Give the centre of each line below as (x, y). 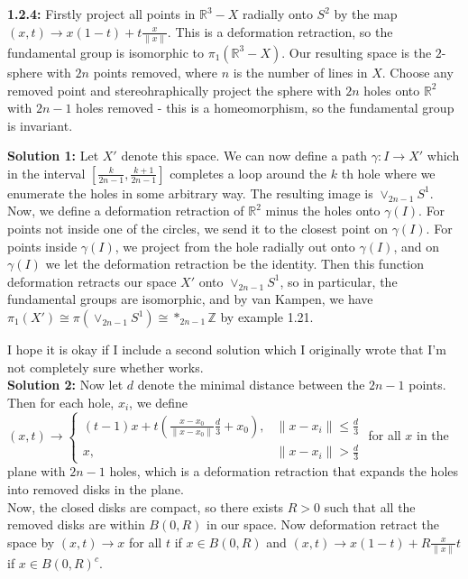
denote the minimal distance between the (251, 385)
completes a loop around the (248, 173)
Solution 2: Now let (65, 385)
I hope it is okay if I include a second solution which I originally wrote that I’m (227, 349)
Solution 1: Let (53, 156)
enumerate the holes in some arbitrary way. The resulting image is (190, 193)
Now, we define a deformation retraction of (126, 211)
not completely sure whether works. (106, 367)
